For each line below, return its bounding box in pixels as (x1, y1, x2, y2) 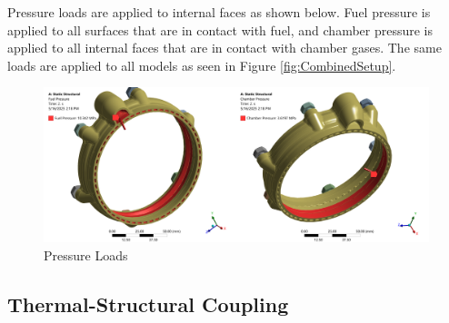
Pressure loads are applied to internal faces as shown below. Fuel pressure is (7, 3, 431, 21)
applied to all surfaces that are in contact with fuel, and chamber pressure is (7, 20, 434, 39)
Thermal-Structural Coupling (7, 289, 289, 318)
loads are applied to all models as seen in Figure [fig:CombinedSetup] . (7, 55, 396, 74)
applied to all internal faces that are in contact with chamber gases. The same (7, 38, 442, 57)
